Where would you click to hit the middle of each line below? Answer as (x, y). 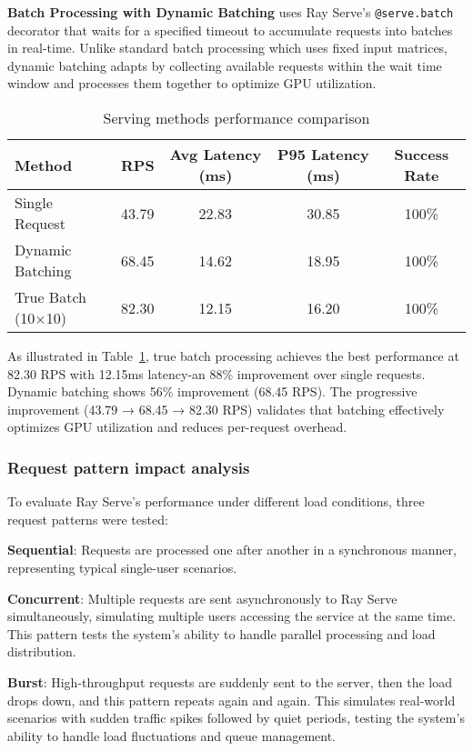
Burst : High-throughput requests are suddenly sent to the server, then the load (230, 681)
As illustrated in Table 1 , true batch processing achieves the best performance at (233, 356)
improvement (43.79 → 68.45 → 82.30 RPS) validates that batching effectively (226, 409)
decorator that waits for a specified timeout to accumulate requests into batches (230, 30)
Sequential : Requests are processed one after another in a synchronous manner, (232, 550)
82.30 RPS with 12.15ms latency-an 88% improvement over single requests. (216, 373)
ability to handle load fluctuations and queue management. (172, 735)
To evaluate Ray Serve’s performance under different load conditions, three (216, 501)
